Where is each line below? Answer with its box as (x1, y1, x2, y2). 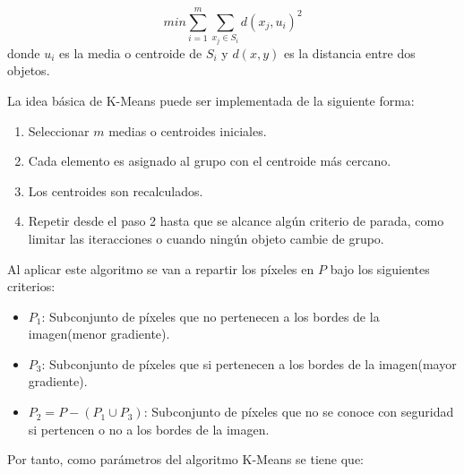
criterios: (7, 277, 56, 296)
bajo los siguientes (330, 259, 430, 278)
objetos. (7, 61, 50, 80)
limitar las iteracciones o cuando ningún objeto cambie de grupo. (28, 228, 384, 247)
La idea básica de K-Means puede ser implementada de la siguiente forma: (7, 90, 415, 109)
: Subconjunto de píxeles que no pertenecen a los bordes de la (41, 306, 380, 325)
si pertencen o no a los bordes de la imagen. (28, 419, 270, 438)
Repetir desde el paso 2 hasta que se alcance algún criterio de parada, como (28, 211, 444, 230)
